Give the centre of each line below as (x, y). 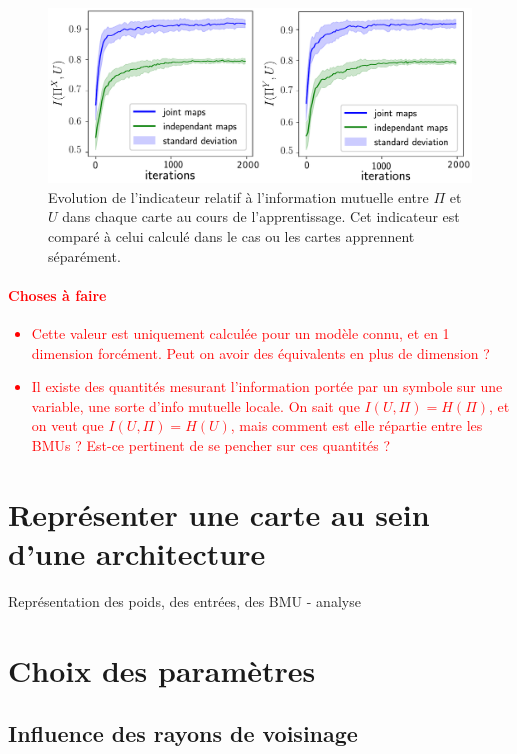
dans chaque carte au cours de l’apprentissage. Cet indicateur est (261, 216)
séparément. (84, 255)
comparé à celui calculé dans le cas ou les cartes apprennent (231, 235)
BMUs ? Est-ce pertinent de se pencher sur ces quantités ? (211, 444)
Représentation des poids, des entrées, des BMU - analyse (184, 600)
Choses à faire (57, 294)
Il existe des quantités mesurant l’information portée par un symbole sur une (267, 386)
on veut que (67, 425)
